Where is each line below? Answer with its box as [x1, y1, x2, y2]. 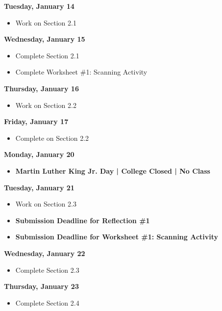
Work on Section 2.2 [15, 100, 76, 110]
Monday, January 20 [4, 149, 74, 159]
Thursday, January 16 [4, 83, 79, 93]
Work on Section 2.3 [15, 199, 76, 209]
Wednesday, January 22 [4, 248, 85, 258]
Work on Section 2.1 [15, 17, 76, 27]
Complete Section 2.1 [15, 50, 79, 60]
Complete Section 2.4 [15, 297, 79, 308]
